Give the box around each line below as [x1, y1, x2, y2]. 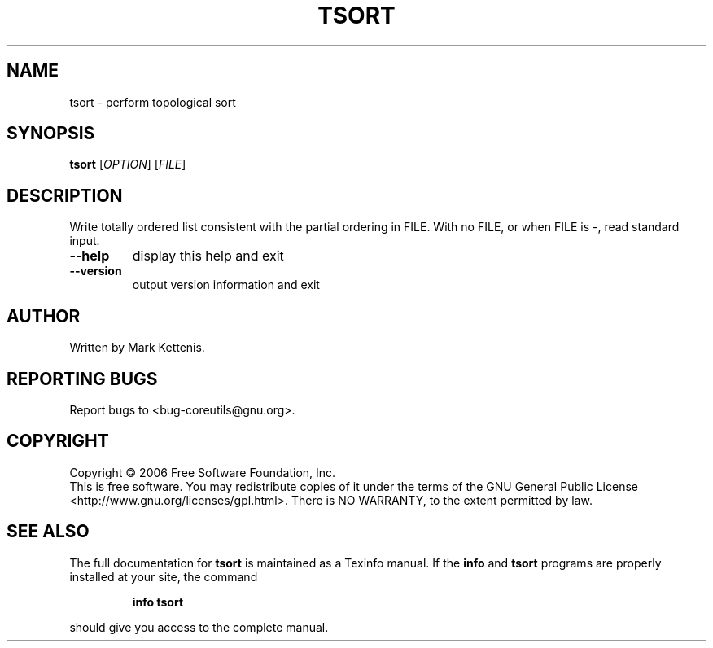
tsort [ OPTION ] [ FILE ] [69, 157, 186, 172]
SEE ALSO [7, 521, 90, 542]
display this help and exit [132, 247, 284, 265]
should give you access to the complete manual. [69, 620, 329, 634]
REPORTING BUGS [7, 368, 158, 389]
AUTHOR [7, 305, 81, 326]
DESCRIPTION [7, 185, 123, 206]
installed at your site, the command [69, 569, 258, 584]
